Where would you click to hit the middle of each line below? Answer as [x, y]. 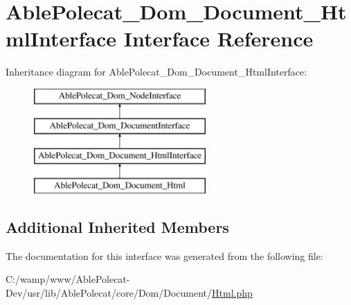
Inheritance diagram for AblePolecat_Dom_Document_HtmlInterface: [156, 72]
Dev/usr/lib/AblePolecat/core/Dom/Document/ [109, 293]
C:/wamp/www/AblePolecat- [68, 279]
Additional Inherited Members [117, 227]
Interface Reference [218, 38]
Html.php [232, 293]
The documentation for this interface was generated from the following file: [164, 255]
